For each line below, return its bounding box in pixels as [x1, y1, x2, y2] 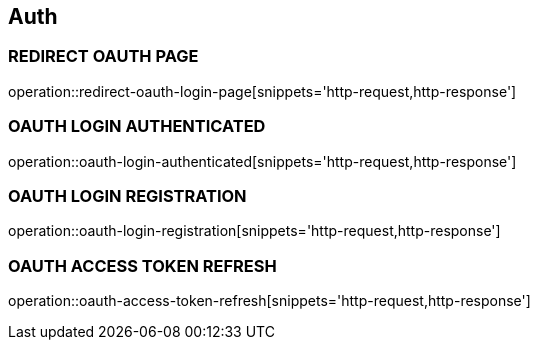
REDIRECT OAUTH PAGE [8, 46, 199, 67]
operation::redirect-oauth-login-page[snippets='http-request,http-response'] [8, 82, 517, 100]
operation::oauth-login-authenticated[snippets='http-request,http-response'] [8, 152, 517, 170]
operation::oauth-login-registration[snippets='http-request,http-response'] [8, 222, 501, 240]
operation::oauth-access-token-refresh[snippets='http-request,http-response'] [8, 292, 531, 310]
